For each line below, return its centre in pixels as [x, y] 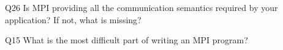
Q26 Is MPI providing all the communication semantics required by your [141, 7]
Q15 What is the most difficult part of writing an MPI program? [126, 40]
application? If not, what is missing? [73, 19]
